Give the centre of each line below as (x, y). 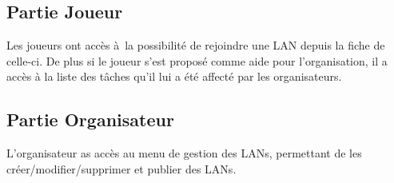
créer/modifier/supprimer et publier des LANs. (121, 168)
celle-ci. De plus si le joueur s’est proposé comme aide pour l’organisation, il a (197, 60)
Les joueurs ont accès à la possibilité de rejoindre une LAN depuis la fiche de (196, 45)
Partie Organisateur (90, 119)
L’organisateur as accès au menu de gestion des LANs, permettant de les (184, 153)
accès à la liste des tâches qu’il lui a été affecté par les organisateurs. (174, 76)
